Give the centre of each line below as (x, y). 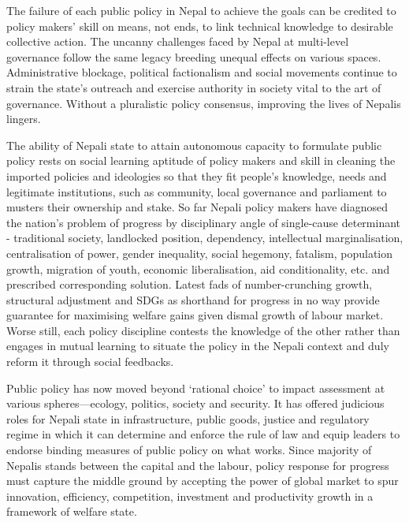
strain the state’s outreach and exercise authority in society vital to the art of (194, 87)
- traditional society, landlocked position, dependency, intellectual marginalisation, (205, 238)
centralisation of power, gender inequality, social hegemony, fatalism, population (200, 253)
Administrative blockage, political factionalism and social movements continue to (202, 72)
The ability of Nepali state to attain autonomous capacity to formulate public (194, 145)
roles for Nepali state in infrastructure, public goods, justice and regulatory (188, 418)
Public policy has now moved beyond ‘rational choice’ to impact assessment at (196, 388)
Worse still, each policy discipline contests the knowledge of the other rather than (203, 330)
